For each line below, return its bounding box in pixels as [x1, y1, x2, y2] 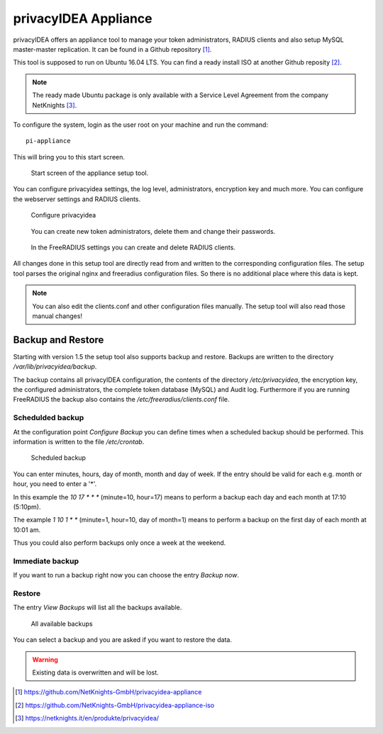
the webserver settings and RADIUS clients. [13, 195, 141, 203]
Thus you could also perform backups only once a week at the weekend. [13, 538, 226, 547]
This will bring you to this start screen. [13, 152, 126, 161]
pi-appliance [26, 137, 71, 145]
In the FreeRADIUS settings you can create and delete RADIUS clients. [30, 243, 235, 252]
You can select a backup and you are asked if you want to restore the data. [13, 636, 232, 644]
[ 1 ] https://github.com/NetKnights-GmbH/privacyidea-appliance [15, 688, 202, 696]
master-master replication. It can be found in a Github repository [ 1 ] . [13, 45, 212, 53]
